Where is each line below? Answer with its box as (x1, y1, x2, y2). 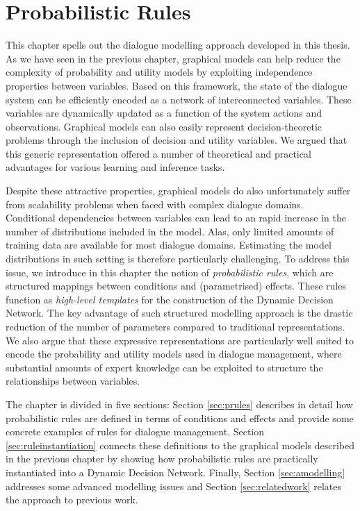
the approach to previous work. (6, 492, 138, 507)
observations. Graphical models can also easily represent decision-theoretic (6, 119, 322, 133)
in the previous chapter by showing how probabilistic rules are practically (6, 451, 318, 466)
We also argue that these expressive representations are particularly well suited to (6, 333, 354, 347)
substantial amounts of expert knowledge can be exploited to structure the (6, 360, 323, 374)
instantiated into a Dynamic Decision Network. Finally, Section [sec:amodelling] (6, 464, 345, 479)
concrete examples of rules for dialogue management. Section (6, 424, 265, 439)
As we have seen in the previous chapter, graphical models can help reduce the (6, 51, 341, 65)
